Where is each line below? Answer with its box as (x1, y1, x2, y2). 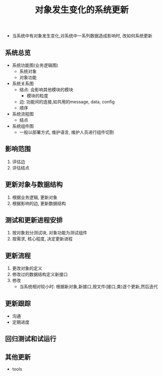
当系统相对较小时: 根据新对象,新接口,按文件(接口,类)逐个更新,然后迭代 (19, 283, 158, 290)
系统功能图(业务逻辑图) (12, 62, 58, 68)
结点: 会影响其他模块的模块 (19, 87, 73, 93)
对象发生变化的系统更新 (35, 4, 129, 16)
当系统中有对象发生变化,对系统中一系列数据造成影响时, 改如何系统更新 (12, 33, 152, 39)
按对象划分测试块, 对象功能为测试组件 (12, 230, 88, 236)
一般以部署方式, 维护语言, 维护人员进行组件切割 (19, 130, 114, 135)
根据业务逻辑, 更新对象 (12, 194, 57, 200)
